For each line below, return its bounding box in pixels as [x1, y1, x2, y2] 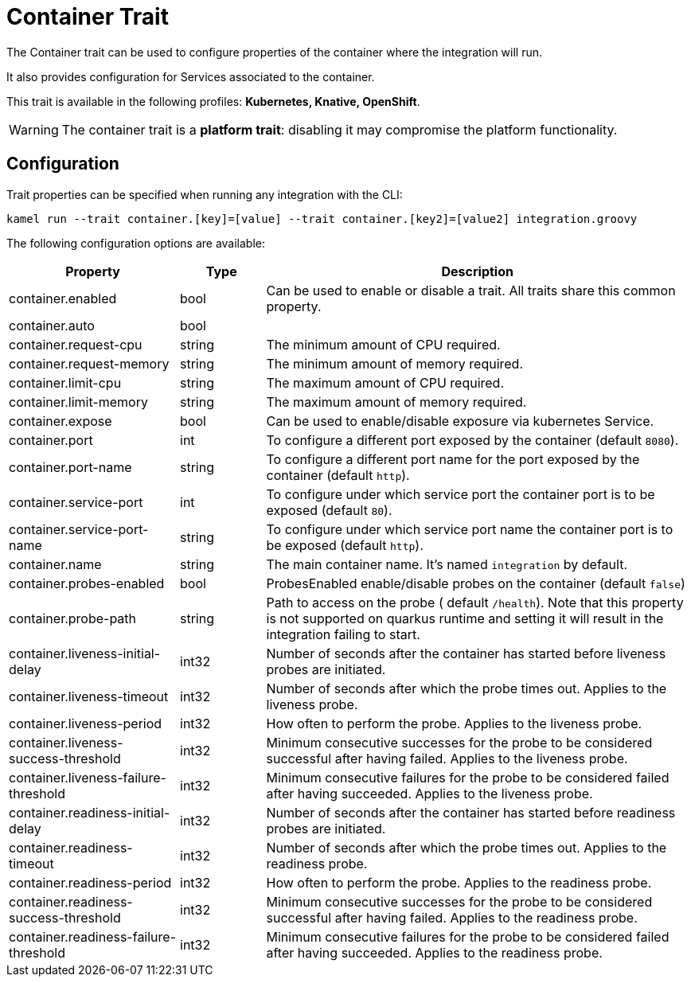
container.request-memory [9, 355, 170, 372]
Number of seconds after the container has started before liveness [266, 645, 666, 661]
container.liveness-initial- [9, 645, 161, 661]
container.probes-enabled [9, 575, 165, 591]
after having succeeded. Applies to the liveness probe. [266, 785, 593, 802]
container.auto [9, 317, 95, 334]
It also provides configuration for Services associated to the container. [6, 69, 375, 84]
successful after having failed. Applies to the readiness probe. [266, 909, 638, 926]
